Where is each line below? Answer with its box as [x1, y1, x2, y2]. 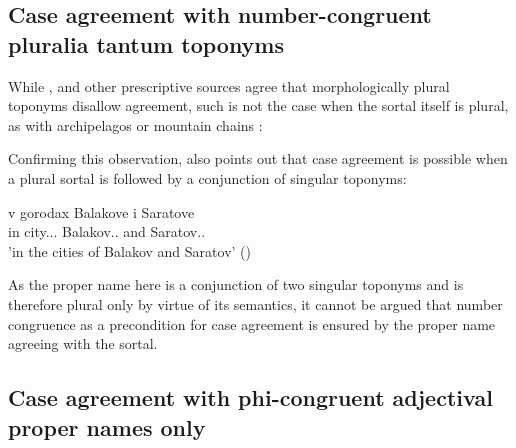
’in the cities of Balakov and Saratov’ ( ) [8, 240, 251, 261]
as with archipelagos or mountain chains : [8, 114, 263, 135]
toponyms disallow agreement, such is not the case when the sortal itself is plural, [8, 95, 509, 116]
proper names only [8, 411, 206, 442]
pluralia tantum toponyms [8, 28, 285, 59]
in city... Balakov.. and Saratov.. [8, 221, 206, 242]
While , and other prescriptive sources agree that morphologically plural [8, 75, 450, 96]
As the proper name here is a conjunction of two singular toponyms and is [8, 274, 464, 295]
